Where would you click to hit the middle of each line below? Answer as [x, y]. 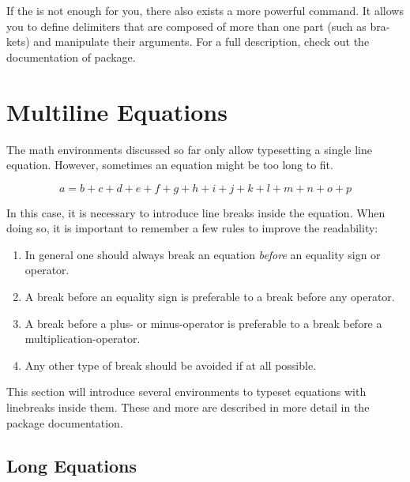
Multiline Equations [117, 111]
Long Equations [72, 465]
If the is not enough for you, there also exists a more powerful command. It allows [205, 10]
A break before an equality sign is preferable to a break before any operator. [210, 297]
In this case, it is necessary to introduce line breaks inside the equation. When [196, 212]
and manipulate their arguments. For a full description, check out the [201, 41]
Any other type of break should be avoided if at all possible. [171, 365]
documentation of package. [71, 56]
